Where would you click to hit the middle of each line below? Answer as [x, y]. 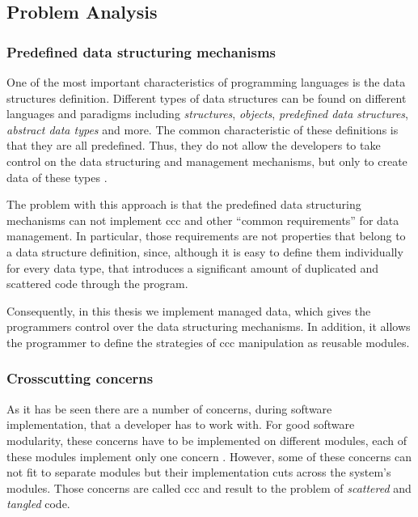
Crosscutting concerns [80, 378]
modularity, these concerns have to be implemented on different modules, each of [207, 440]
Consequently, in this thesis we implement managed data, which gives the [189, 310]
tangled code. [38, 504]
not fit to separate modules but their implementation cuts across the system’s [199, 472]
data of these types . [57, 177]
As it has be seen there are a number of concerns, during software [169, 408]
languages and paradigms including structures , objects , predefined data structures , [207, 114]
